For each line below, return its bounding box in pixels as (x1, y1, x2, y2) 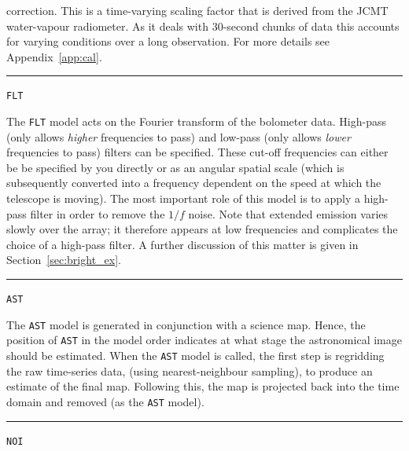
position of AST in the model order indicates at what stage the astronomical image (6, 332, 402, 348)
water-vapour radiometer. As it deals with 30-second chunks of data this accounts (6, 17, 400, 34)
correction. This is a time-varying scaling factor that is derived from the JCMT (6, 2, 389, 18)
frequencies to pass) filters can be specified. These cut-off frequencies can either (6, 144, 389, 160)
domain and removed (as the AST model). (6, 393, 204, 409)
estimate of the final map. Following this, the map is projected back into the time (6, 378, 400, 394)
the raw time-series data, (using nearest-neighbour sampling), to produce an (6, 362, 373, 379)
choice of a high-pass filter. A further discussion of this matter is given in (6, 236, 359, 252)
